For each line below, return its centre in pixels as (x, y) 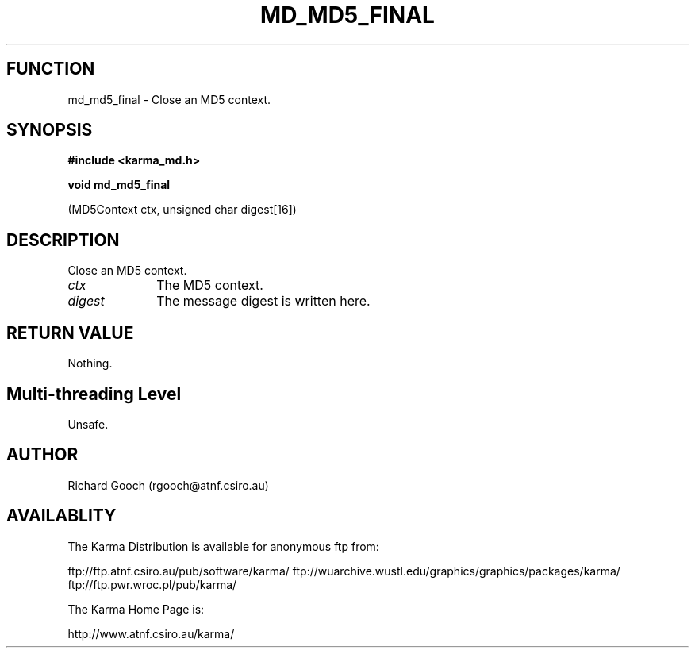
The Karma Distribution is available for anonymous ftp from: (223, 546)
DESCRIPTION (63, 240)
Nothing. (90, 364)
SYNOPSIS (50, 130)
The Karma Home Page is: (136, 609)
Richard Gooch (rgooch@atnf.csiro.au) (168, 485)
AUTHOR (42, 455)
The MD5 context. (210, 285)
